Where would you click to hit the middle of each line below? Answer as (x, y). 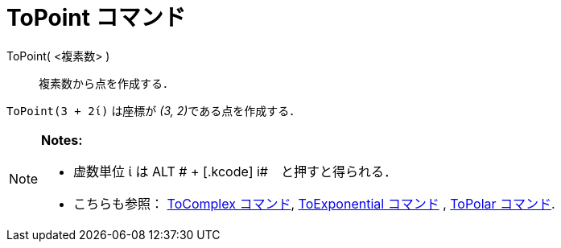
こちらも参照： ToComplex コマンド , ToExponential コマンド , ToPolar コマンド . (314, 203)
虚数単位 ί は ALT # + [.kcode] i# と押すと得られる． (235, 171)
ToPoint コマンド (96, 18)
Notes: (62, 140)
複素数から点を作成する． (106, 83)
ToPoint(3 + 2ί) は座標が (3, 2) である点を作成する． (154, 110)
